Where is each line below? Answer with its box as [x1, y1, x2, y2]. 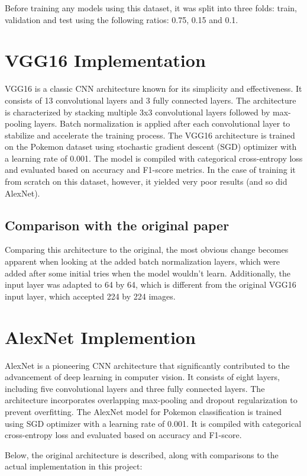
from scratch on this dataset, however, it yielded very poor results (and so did [5, 175, 287, 188]
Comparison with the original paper [5, 216, 230, 234]
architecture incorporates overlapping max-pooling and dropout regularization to [5, 394, 298, 406]
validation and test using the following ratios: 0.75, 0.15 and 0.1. [5, 13, 238, 25]
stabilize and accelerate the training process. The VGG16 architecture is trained [5, 128, 295, 141]
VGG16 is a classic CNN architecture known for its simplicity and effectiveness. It [5, 82, 302, 95]
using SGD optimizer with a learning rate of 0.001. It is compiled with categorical [5, 417, 302, 429]
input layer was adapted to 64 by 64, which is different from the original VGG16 [5, 278, 296, 291]
